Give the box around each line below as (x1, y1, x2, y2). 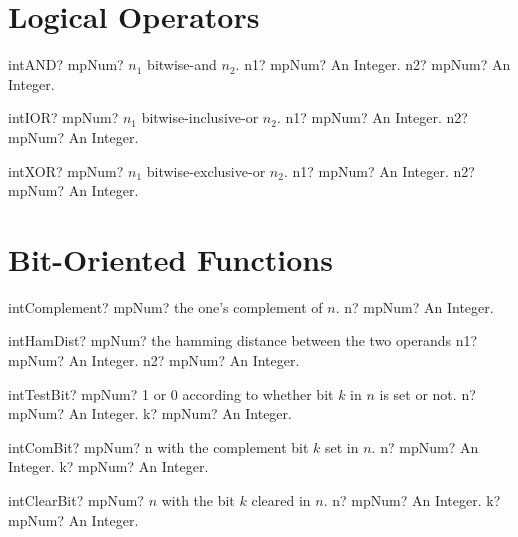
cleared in (251, 489, 311, 510)
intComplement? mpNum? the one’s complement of (8, 296, 323, 317)
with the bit (161, 489, 235, 510)
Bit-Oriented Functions (8, 238, 333, 279)
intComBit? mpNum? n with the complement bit (8, 436, 309, 457)
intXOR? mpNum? (8, 160, 124, 181)
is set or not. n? (379, 383, 476, 404)
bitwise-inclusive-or (141, 107, 259, 128)
